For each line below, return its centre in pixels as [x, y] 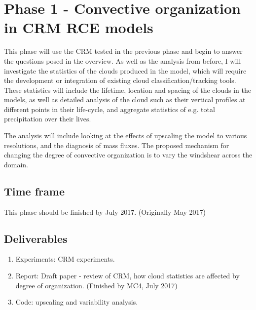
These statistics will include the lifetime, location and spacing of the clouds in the [128, 90]
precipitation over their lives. [48, 119]
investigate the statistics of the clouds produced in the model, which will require [125, 70]
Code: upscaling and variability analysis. [77, 302]
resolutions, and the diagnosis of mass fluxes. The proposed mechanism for [117, 145]
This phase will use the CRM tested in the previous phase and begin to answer [123, 51]
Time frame [34, 191]
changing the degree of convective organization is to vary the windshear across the [128, 155]
